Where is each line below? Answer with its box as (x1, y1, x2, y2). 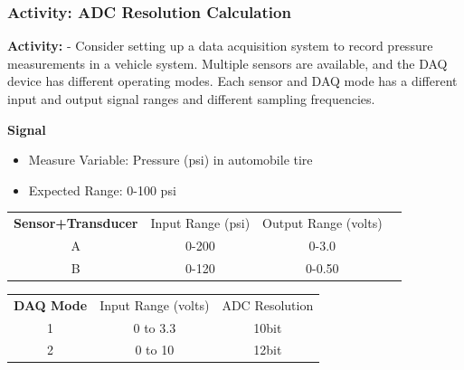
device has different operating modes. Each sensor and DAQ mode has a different (7, 71, 458, 90)
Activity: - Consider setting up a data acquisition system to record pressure (7, 36, 433, 55)
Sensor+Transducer (14, 213, 138, 232)
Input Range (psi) (150, 213, 251, 232)
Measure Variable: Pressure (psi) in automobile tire (28, 150, 313, 169)
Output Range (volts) (262, 213, 383, 232)
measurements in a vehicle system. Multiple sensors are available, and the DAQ (7, 53, 448, 72)
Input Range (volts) (99, 295, 210, 314)
